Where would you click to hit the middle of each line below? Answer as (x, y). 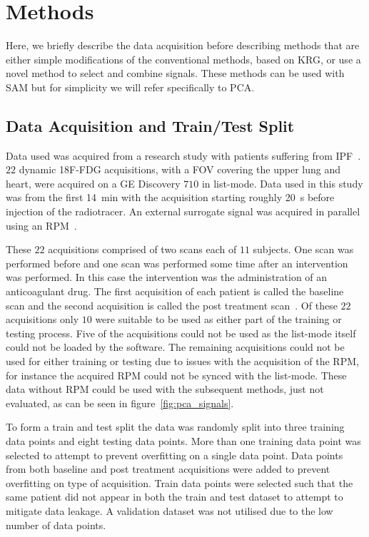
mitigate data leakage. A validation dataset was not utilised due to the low (170, 510)
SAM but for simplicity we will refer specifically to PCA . (130, 87)
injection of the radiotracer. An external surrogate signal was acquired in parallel (183, 211)
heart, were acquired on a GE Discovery (93, 183)
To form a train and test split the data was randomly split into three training (175, 427)
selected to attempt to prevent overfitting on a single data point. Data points (175, 455)
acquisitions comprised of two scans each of (142, 249)
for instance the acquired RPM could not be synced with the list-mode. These (176, 375)
